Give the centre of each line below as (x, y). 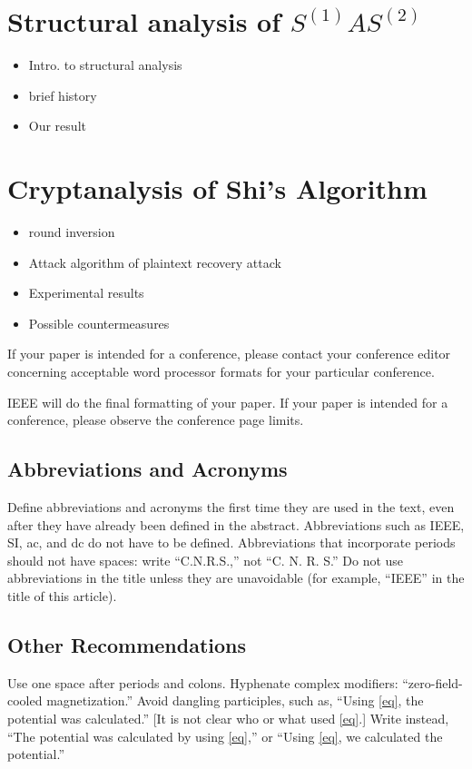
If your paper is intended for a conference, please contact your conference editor (229, 354)
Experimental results (86, 293)
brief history (63, 95)
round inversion (72, 232)
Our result (57, 126)
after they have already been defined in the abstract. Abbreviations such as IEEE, (236, 524)
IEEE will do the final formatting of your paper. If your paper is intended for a (228, 402)
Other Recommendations (127, 644)
